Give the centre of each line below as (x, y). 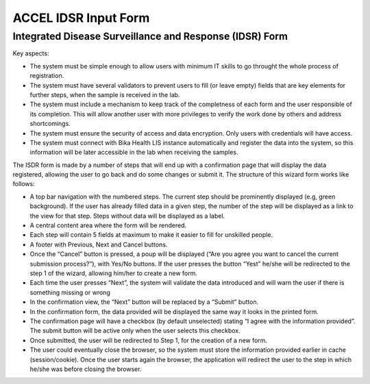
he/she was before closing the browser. (86, 369)
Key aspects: (31, 53)
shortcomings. (50, 124)
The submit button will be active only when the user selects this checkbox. (135, 331)
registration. (47, 76)
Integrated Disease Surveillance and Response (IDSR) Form (150, 36)
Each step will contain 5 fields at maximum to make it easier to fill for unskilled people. (151, 235)
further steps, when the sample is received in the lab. (105, 94)
